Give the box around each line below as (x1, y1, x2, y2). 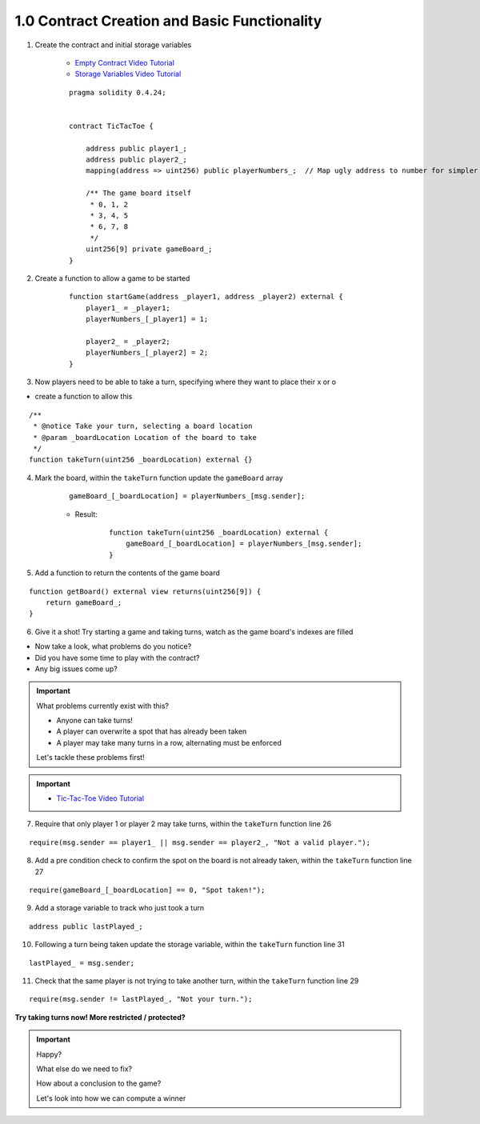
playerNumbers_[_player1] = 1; (85, 314, 209, 324)
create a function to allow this (34, 392, 133, 402)
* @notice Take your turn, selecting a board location (33, 422, 253, 431)
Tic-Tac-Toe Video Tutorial (56, 794, 144, 803)
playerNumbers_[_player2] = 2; (85, 348, 209, 358)
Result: (74, 509, 98, 519)
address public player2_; (85, 155, 188, 164)
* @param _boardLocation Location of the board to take (33, 433, 258, 442)
